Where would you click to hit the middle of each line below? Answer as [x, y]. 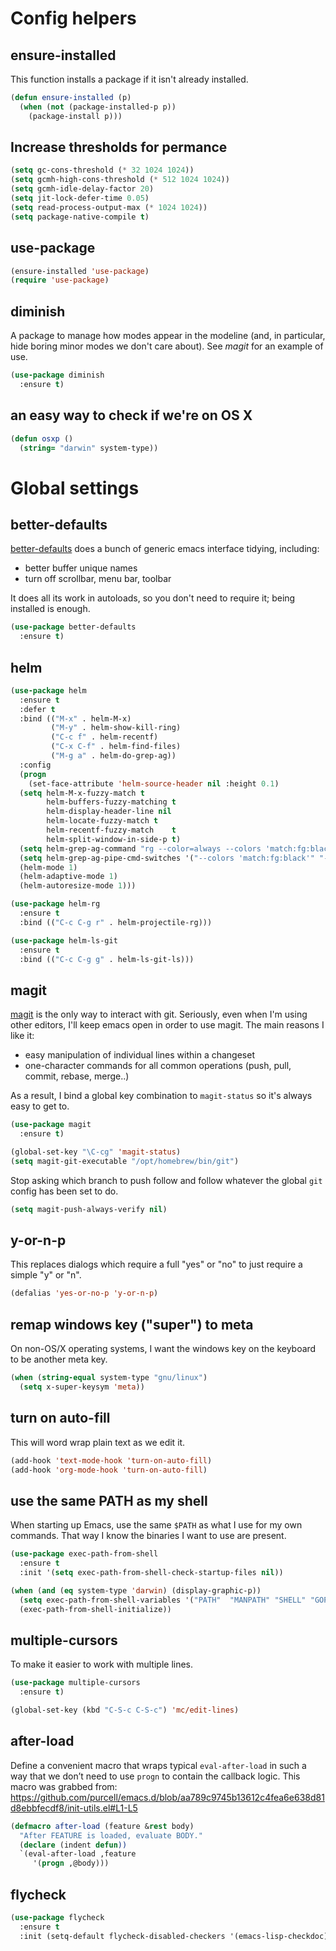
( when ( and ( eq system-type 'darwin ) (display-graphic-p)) [136, 1590]
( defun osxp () [42, 438]
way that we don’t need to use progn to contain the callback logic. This [155, 1776]
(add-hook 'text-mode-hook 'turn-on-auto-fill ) [111, 1460]
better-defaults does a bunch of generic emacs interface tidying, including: [165, 549]
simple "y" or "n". [46, 1275]
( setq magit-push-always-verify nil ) [89, 1209]
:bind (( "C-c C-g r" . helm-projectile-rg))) [116, 922]
